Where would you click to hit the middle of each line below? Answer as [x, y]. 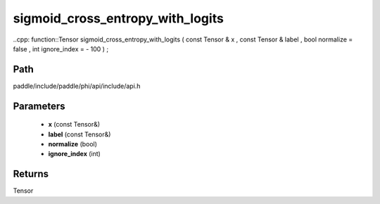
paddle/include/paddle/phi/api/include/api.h [77, 86]
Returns [31, 174]
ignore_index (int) [75, 154]
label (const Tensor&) [80, 134]
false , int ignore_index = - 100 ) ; [61, 49]
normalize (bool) [73, 144]
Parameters [39, 106]
